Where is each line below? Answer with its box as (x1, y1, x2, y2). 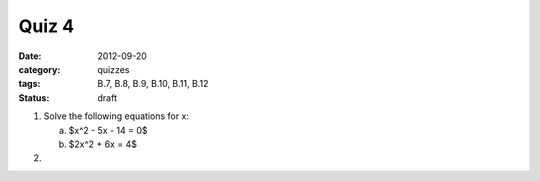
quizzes (97, 63, 130, 75)
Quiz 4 (18, 15, 75, 37)
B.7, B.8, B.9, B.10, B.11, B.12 (97, 78, 209, 90)
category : (18, 63, 61, 75)
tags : (18, 78, 41, 90)
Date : (18, 50, 42, 62)
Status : (18, 91, 50, 104)
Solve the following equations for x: (43, 110, 190, 122)
